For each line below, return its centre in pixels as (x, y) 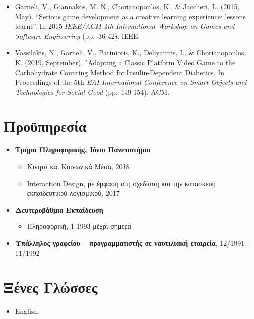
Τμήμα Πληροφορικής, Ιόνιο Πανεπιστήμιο (83, 150)
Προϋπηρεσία (45, 126)
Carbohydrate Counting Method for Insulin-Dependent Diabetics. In (120, 72)
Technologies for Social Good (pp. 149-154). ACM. (92, 91)
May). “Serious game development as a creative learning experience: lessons (130, 16)
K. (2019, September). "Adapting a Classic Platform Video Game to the (125, 62)
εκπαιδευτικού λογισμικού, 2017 (73, 193)
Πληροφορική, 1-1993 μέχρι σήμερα (79, 226)
